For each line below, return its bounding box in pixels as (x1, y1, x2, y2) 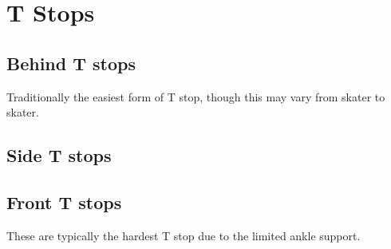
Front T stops (6, 189, 122, 214)
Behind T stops (6, 50, 136, 75)
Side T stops (6, 143, 112, 168)
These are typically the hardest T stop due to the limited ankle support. (6, 227, 361, 243)
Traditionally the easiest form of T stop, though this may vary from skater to (6, 88, 385, 105)
